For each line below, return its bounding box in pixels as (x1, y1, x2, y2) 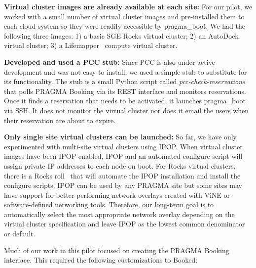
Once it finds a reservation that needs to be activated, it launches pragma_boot (4, 95, 246, 106)
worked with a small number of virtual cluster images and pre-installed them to (4, 11, 245, 21)
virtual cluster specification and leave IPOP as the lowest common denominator (4, 219, 245, 229)
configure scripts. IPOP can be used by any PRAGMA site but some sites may (4, 180, 242, 190)
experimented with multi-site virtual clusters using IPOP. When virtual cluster (4, 141, 243, 151)
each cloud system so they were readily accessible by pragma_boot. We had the (4, 21, 245, 31)
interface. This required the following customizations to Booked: (4, 255, 198, 265)
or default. (4, 228, 36, 239)
